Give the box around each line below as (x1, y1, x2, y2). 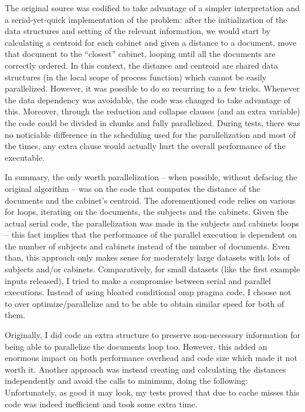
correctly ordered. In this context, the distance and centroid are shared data (5, 59, 279, 71)
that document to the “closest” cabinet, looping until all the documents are (5, 48, 276, 60)
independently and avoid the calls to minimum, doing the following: (5, 374, 248, 387)
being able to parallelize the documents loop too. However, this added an (5, 340, 267, 352)
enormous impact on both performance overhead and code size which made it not (5, 352, 297, 364)
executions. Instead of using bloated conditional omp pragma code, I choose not (5, 286, 292, 298)
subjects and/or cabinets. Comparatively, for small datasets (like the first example (5, 263, 300, 275)
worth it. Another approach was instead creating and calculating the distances (5, 363, 286, 375)
